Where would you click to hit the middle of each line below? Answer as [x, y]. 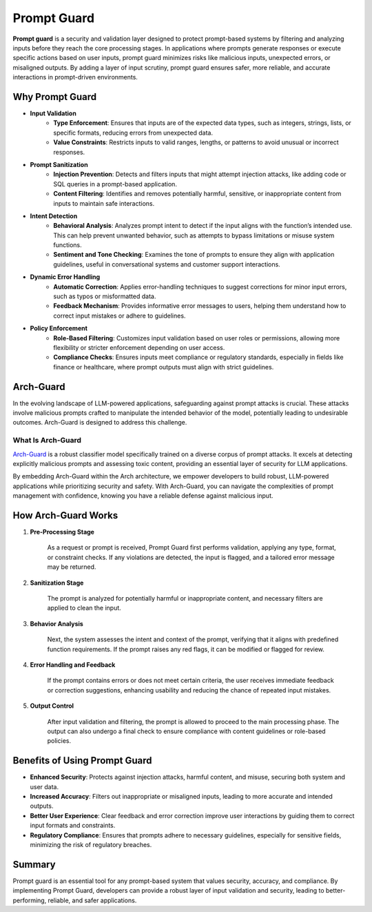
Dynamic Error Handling [65, 277]
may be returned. [72, 567]
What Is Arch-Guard [47, 440]
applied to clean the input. [84, 608]
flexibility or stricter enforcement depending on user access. [139, 348]
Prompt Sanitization [59, 164]
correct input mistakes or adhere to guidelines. [120, 316]
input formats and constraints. [73, 826]
